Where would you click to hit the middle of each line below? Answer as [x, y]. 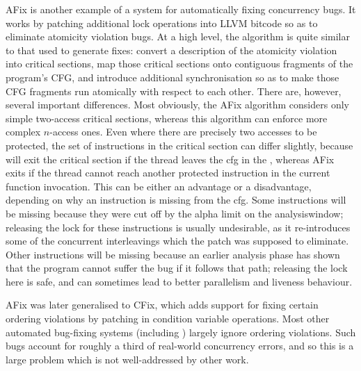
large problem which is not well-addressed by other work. [127, 359]
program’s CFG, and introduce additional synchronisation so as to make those [173, 77]
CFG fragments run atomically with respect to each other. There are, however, [174, 91]
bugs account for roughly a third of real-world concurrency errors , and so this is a [180, 346]
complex [23, 132]
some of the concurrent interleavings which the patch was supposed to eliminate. [177, 241]
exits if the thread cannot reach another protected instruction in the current [168, 173]
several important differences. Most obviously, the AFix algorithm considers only [177, 105]
